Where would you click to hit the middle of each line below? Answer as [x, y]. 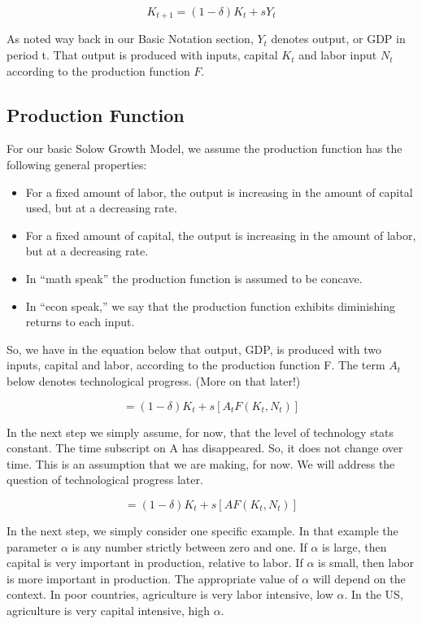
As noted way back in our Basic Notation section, [130, 39]
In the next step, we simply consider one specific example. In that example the [202, 530]
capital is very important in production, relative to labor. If [155, 563]
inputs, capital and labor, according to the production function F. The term [196, 365]
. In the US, [374, 594]
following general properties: [77, 165]
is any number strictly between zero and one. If [189, 546]
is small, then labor [366, 563]
